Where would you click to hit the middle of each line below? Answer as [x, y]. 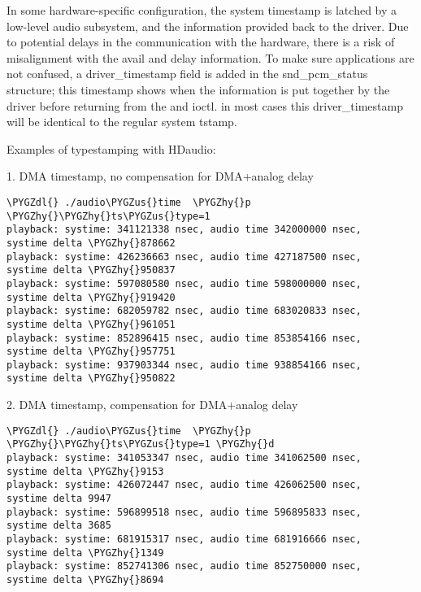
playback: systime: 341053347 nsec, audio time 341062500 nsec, [184, 458]
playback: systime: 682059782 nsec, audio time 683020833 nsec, [184, 311]
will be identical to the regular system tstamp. [122, 122]
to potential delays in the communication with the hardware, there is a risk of [201, 42]
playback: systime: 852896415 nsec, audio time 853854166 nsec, [184, 338]
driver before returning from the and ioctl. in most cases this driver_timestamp [205, 105]
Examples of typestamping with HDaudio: [111, 148]
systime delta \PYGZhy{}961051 [91, 324]
